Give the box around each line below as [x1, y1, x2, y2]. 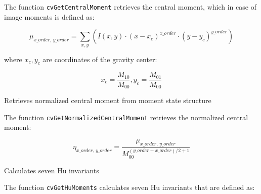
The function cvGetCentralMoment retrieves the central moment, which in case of [4, 2, 256, 12]
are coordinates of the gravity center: [42, 54, 157, 64]
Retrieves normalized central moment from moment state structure [4, 94, 211, 105]
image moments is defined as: [4, 11, 95, 22]
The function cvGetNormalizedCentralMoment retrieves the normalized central [4, 112, 248, 122]
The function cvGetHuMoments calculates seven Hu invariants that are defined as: [4, 182, 255, 192]
